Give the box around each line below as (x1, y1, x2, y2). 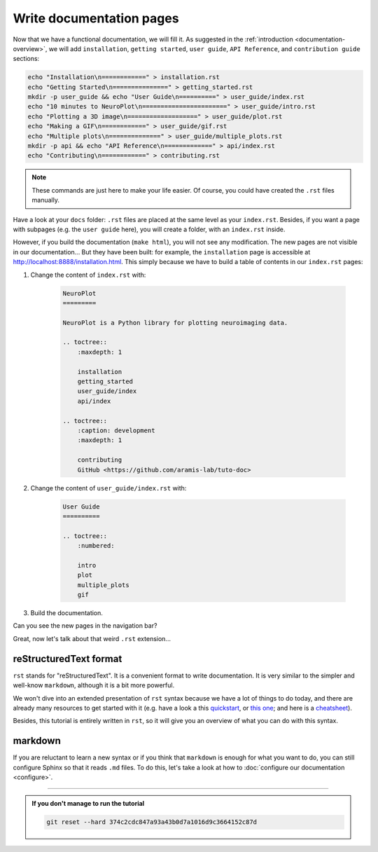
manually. (31, 196, 59, 205)
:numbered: (77, 542, 115, 550)
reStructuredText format (13, 652, 122, 665)
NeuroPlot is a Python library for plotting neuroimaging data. (62, 319, 288, 327)
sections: (13, 55, 40, 63)
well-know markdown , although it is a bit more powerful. (13, 681, 175, 689)
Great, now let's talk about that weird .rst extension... (13, 634, 171, 643)
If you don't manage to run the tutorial (31, 799, 145, 808)
